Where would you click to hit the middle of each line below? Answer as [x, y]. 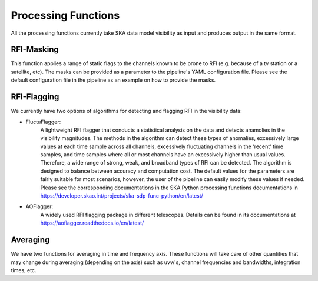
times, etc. [24, 270]
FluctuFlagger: [43, 122]
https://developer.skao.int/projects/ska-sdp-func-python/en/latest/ [122, 196]
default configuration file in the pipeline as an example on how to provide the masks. [113, 80]
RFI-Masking [35, 50]
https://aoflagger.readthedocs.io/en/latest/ [92, 223]
